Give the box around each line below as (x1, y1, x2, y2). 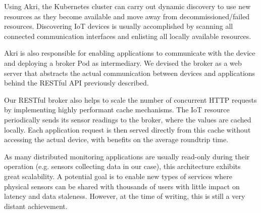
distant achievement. (4, 200, 68, 211)
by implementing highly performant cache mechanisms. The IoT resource (4, 104, 230, 115)
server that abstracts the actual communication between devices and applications (4, 67, 255, 78)
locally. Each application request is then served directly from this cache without (4, 124, 251, 135)
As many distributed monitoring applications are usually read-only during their (4, 151, 250, 161)
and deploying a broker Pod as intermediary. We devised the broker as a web (4, 57, 242, 68)
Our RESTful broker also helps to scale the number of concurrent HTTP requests (4, 94, 257, 105)
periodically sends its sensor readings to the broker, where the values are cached (4, 114, 251, 124)
